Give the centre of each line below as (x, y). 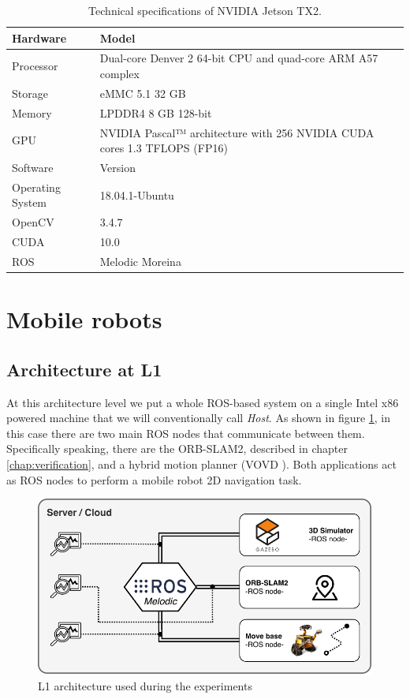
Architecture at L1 (84, 369)
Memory (32, 112)
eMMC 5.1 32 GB (143, 93)
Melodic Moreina (140, 261)
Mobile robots (84, 319)
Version (117, 167)
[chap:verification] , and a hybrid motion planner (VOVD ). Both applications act (201, 464)
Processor (35, 66)
